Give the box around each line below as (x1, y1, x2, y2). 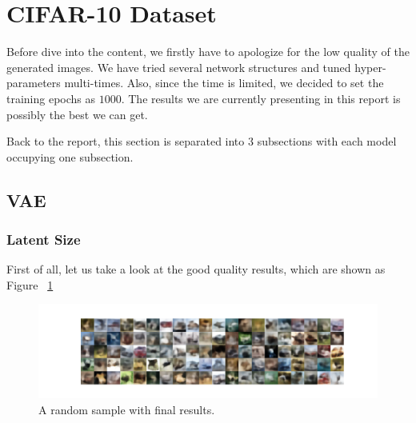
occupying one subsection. (6, 148, 134, 165)
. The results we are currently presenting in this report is (121, 90, 401, 106)
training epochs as (6, 90, 96, 106)
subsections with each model (257, 133, 397, 150)
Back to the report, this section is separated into (6, 133, 245, 150)
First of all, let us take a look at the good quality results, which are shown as (6, 261, 386, 277)
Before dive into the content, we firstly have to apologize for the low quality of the (6, 43, 410, 60)
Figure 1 (6, 276, 54, 293)
